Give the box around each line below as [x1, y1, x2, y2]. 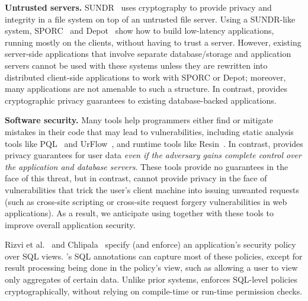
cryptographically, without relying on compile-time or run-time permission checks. [5, 284, 303, 297]
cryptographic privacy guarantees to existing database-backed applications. [5, 94, 277, 106]
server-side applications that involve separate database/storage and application [5, 47, 291, 60]
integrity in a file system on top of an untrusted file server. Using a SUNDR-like [5, 12, 296, 25]
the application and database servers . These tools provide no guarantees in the [5, 160, 288, 172]
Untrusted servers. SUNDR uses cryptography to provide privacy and [5, 1, 272, 13]
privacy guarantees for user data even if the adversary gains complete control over [5, 149, 301, 161]
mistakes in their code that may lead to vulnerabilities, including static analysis [5, 125, 294, 137]
